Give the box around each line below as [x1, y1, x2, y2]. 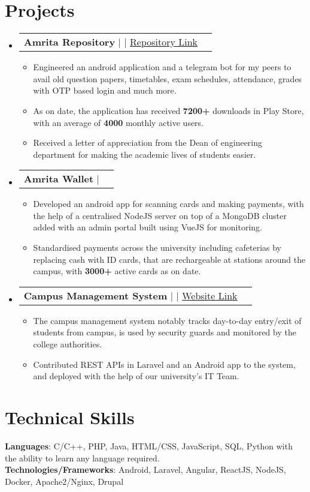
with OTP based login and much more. [33, 84, 177, 97]
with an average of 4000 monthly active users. [33, 116, 204, 128]
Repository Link [130, 35, 198, 49]
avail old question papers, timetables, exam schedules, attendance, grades [33, 72, 302, 85]
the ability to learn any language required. [5, 451, 160, 464]
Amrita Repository [23, 35, 116, 49]
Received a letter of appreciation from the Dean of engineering [33, 136, 263, 149]
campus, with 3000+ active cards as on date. [33, 265, 201, 277]
